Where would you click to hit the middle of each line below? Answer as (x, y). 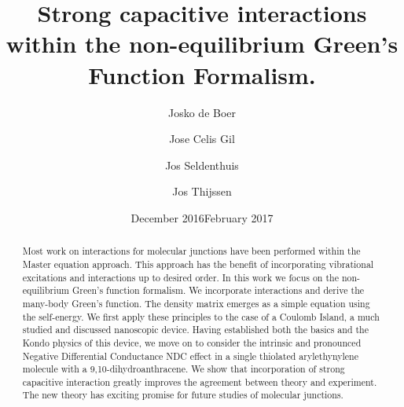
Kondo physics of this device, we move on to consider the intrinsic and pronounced (192, 342)
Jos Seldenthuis (202, 165)
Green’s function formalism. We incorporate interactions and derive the (218, 290)
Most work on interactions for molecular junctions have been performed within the (191, 251)
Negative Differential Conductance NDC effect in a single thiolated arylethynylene (190, 356)
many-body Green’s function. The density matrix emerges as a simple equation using (196, 303)
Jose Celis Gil (202, 139)
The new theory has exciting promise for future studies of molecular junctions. (183, 395)
